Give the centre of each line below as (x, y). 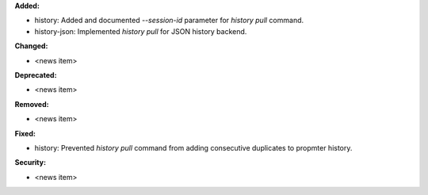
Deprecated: (36, 75)
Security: (31, 162)
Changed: (31, 46)
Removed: (32, 104)
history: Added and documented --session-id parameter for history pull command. (169, 21)
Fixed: (25, 133)
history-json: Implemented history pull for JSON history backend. (141, 31)
